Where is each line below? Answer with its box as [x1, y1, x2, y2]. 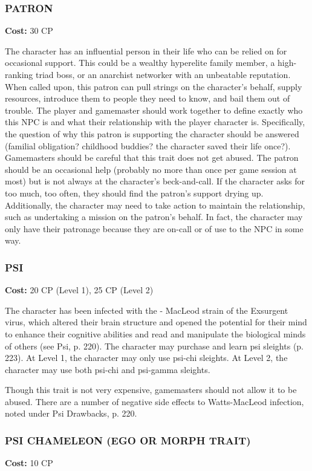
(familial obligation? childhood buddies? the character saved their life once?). [5, 139, 291, 152]
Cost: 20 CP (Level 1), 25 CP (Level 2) [5, 284, 154, 296]
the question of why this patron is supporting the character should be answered [5, 127, 299, 140]
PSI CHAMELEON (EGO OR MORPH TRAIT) [5, 432, 251, 447]
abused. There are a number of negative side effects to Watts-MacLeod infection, [5, 395, 304, 408]
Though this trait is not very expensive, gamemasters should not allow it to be [5, 383, 297, 396]
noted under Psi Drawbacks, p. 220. [5, 407, 137, 420]
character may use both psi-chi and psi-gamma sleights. [5, 363, 210, 375]
